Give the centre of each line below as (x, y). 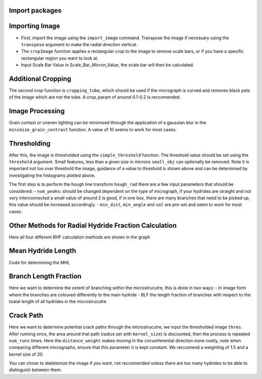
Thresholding (30, 143)
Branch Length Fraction (45, 276)
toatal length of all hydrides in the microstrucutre (58, 302)
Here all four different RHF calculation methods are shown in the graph (80, 237)
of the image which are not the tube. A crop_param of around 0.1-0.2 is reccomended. (95, 97)
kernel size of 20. (26, 354)
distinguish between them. (36, 370)
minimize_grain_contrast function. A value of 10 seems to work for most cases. (93, 129)
